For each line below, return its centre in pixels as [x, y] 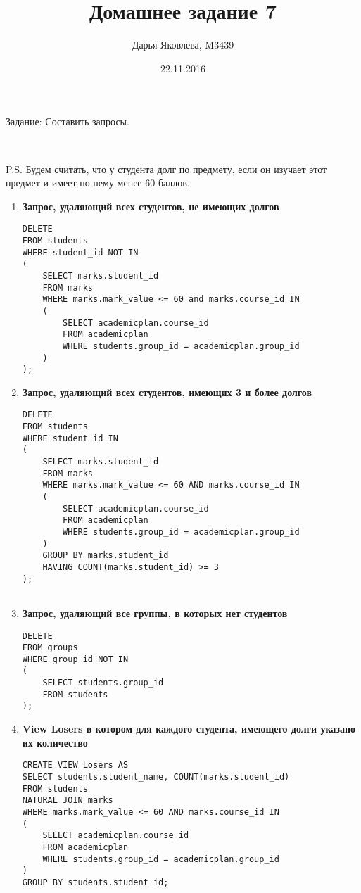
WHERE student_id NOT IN [80, 252]
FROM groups [50, 648]
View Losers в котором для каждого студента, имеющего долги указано [189, 729]
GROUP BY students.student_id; [95, 882]
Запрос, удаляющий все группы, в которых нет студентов [155, 613]
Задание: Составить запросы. [68, 121]
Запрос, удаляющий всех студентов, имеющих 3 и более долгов [167, 392]
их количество [55, 742]
